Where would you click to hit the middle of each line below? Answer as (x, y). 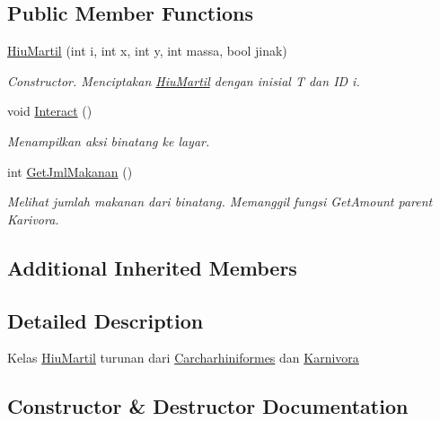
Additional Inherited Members (152, 267)
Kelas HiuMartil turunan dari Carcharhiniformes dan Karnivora (183, 358)
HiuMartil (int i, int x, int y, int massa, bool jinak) (147, 51)
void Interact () (50, 111)
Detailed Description (106, 320)
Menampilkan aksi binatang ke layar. (109, 140)
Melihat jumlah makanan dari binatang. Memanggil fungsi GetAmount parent (220, 202)
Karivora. (33, 219)
